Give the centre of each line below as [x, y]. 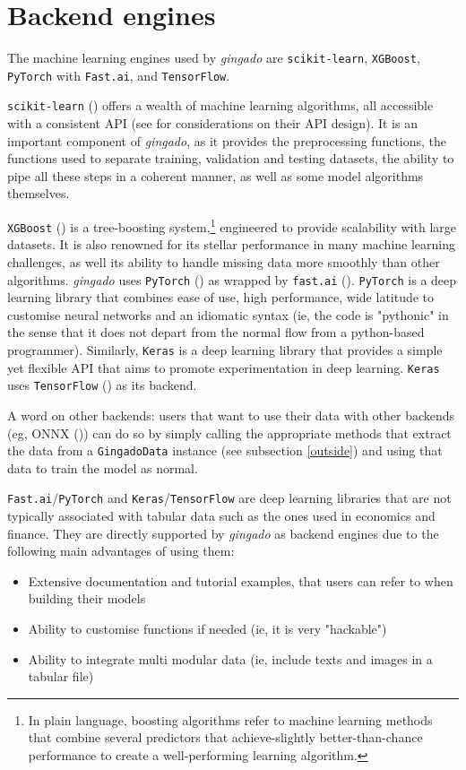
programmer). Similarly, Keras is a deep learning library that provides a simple [225, 350]
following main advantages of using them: [121, 551]
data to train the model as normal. [103, 467]
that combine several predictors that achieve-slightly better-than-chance [225, 737]
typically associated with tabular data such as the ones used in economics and [221, 516]
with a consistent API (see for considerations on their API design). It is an [212, 123]
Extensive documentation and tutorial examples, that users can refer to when [241, 580]
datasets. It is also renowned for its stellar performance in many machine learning [232, 244]
